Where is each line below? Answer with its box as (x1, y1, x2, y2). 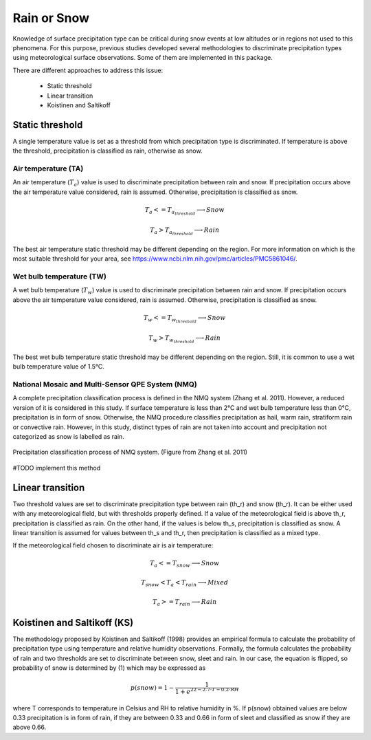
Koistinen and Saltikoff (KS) (12, 616, 134, 629)
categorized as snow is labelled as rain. (12, 433, 125, 441)
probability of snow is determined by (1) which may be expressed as (12, 664, 206, 672)
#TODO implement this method (12, 464, 101, 472)
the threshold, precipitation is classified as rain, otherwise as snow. (12, 146, 203, 155)
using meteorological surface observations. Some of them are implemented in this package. (12, 54, 273, 62)
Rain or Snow (12, 10, 89, 25)
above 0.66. (12, 723, 47, 732)
